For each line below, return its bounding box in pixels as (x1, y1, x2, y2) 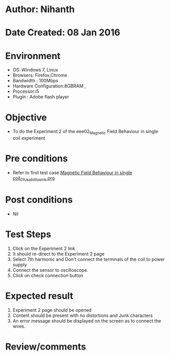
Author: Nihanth (5, 4, 75, 15)
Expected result (5, 290, 74, 302)
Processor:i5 (12, 88, 40, 94)
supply (12, 262, 27, 268)
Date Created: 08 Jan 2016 (5, 27, 120, 39)
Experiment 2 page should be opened (12, 307, 92, 313)
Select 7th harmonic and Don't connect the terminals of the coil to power (12, 256, 165, 262)
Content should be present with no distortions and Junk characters (12, 312, 153, 318)
